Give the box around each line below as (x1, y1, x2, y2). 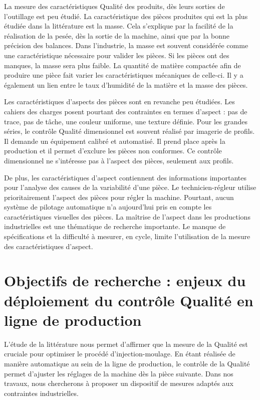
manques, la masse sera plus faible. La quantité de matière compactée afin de (4, 60, 241, 70)
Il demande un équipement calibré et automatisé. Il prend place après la (4, 135, 225, 146)
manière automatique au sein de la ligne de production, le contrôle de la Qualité (4, 358, 250, 368)
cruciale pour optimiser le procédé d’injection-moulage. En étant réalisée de (4, 348, 235, 359)
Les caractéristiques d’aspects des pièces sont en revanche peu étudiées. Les (4, 96, 235, 107)
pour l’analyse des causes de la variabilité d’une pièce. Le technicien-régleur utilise (4, 182, 256, 192)
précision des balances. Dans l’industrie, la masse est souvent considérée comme (4, 40, 248, 51)
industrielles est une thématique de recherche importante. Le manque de (4, 221, 226, 232)
